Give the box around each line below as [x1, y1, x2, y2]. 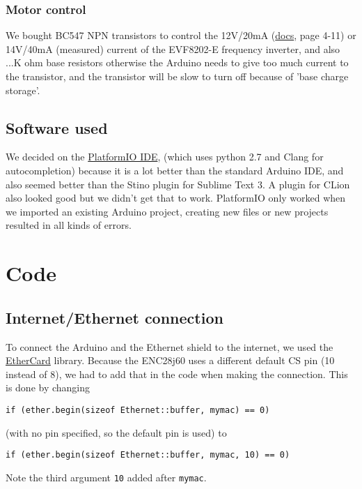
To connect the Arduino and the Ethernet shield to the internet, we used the [6, 339, 333, 354]
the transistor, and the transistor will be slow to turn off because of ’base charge [6, 69, 349, 83]
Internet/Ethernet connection [6, 306, 223, 328]
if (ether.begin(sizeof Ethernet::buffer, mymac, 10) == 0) [6, 450, 290, 460]
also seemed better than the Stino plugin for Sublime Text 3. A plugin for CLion [6, 176, 350, 191]
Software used [6, 116, 108, 138]
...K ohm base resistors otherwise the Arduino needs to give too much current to [6, 55, 349, 70]
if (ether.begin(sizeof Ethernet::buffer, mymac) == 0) [6, 405, 270, 415]
